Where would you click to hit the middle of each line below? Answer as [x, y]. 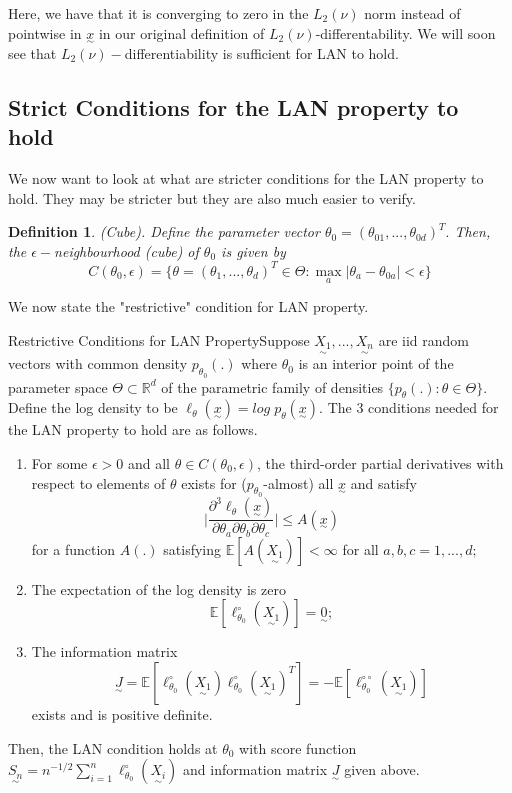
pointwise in [45, 32]
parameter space [58, 386]
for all [360, 548]
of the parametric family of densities [272, 386]
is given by [253, 250]
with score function [298, 747]
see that [32, 52]
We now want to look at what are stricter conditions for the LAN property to [246, 178]
